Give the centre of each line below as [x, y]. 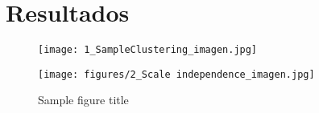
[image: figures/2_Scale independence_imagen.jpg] [176, 74]
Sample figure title [83, 100]
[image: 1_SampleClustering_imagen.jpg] [148, 50]
